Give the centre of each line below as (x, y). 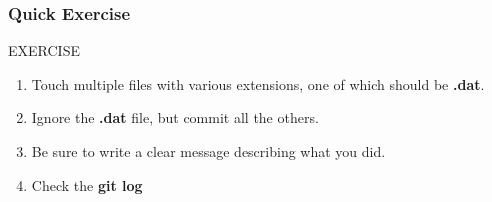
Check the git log (87, 184)
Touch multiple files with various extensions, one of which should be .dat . (258, 83)
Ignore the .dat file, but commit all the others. (175, 117)
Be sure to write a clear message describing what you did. (208, 151)
